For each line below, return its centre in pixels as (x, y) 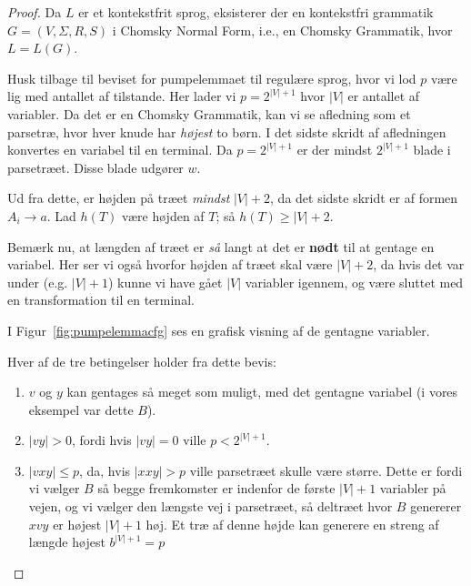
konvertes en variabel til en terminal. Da (120, 150)
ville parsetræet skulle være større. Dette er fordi (326, 470)
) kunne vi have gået (165, 282)
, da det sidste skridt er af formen (364, 198)
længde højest (67, 542)
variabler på (413, 488)
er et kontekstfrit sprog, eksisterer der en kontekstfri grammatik (256, 12)
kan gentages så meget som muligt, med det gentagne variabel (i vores (262, 392)
